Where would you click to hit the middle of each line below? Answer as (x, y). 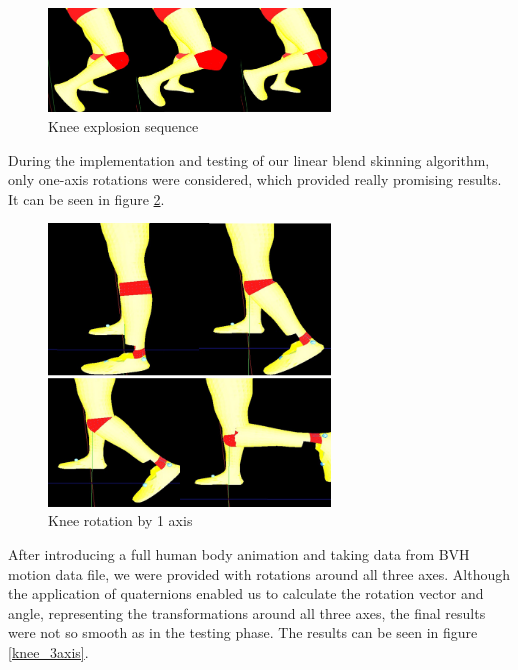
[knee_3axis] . (48, 652)
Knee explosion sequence (123, 126)
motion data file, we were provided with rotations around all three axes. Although (259, 573)
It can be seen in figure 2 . (86, 198)
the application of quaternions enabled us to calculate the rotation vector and (246, 593)
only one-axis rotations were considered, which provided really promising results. (255, 179)
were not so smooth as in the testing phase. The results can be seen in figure (243, 632)
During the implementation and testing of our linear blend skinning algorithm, (249, 159)
